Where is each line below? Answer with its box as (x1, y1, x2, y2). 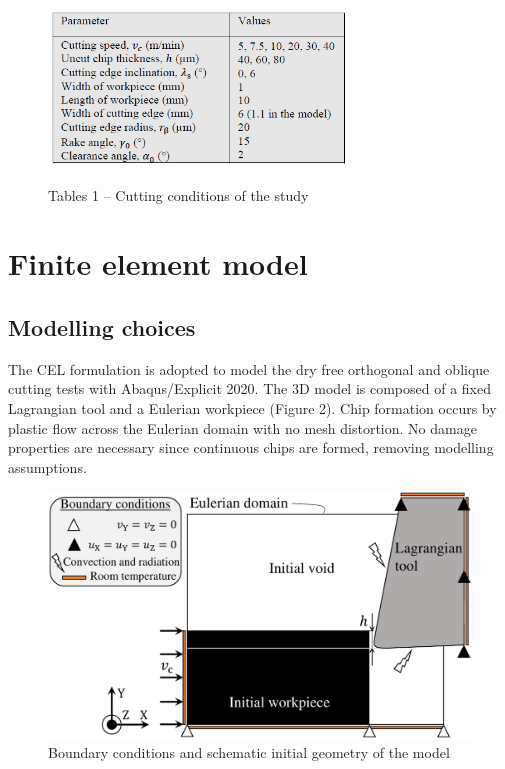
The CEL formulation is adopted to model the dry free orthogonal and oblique (8, 358, 490, 379)
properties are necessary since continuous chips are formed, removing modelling (8, 437, 494, 458)
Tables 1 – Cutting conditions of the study (48, 184, 309, 205)
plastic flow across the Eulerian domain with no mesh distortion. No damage (8, 417, 477, 438)
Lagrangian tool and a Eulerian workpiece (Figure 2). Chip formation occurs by (8, 397, 497, 418)
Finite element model (8, 243, 308, 284)
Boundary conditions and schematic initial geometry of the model (48, 742, 450, 763)
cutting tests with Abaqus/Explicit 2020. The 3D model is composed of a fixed (8, 378, 491, 399)
